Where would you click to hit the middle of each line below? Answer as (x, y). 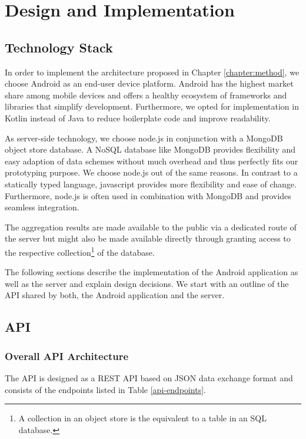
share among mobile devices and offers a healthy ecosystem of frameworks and (146, 95)
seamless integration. (42, 207)
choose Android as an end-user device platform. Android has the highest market (149, 83)
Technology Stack (59, 47)
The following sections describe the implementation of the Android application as (152, 272)
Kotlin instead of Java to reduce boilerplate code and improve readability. (138, 118)
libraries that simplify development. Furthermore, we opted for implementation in (152, 106)
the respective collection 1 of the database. (80, 251)
